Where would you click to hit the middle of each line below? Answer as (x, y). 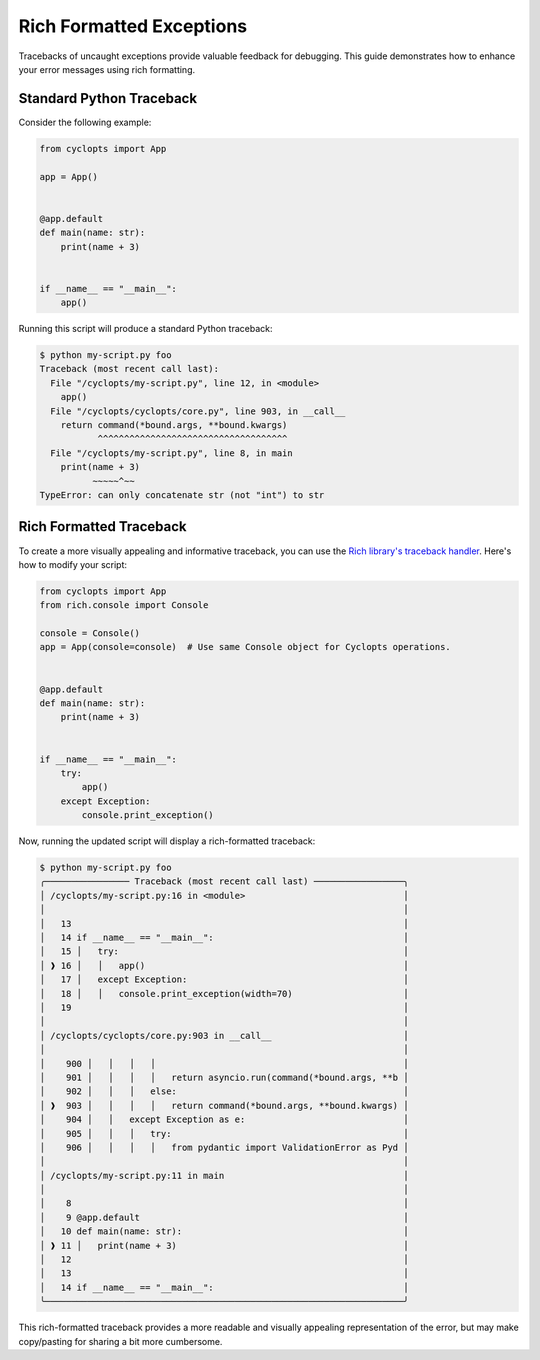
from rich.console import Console (124, 605)
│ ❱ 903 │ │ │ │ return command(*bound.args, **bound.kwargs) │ (224, 1105)
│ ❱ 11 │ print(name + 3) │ (224, 1245)
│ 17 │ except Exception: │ (224, 979)
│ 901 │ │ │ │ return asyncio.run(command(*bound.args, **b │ (224, 1077)
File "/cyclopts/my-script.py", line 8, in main (172, 453)
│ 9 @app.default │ (224, 1217)
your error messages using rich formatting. (106, 69)
